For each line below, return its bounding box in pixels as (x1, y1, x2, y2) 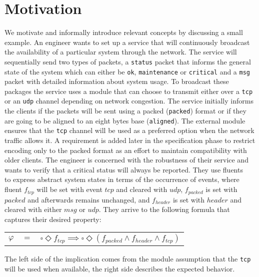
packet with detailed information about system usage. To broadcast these (4, 76, 229, 86)
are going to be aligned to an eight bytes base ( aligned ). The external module (4, 115, 245, 125)
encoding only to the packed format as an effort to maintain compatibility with (4, 144, 247, 155)
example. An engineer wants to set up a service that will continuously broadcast (4, 36, 250, 47)
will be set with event (36, 184, 102, 194)
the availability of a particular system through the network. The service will (4, 46, 237, 57)
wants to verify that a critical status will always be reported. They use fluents (4, 164, 243, 174)
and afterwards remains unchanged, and (27, 194, 150, 204)
